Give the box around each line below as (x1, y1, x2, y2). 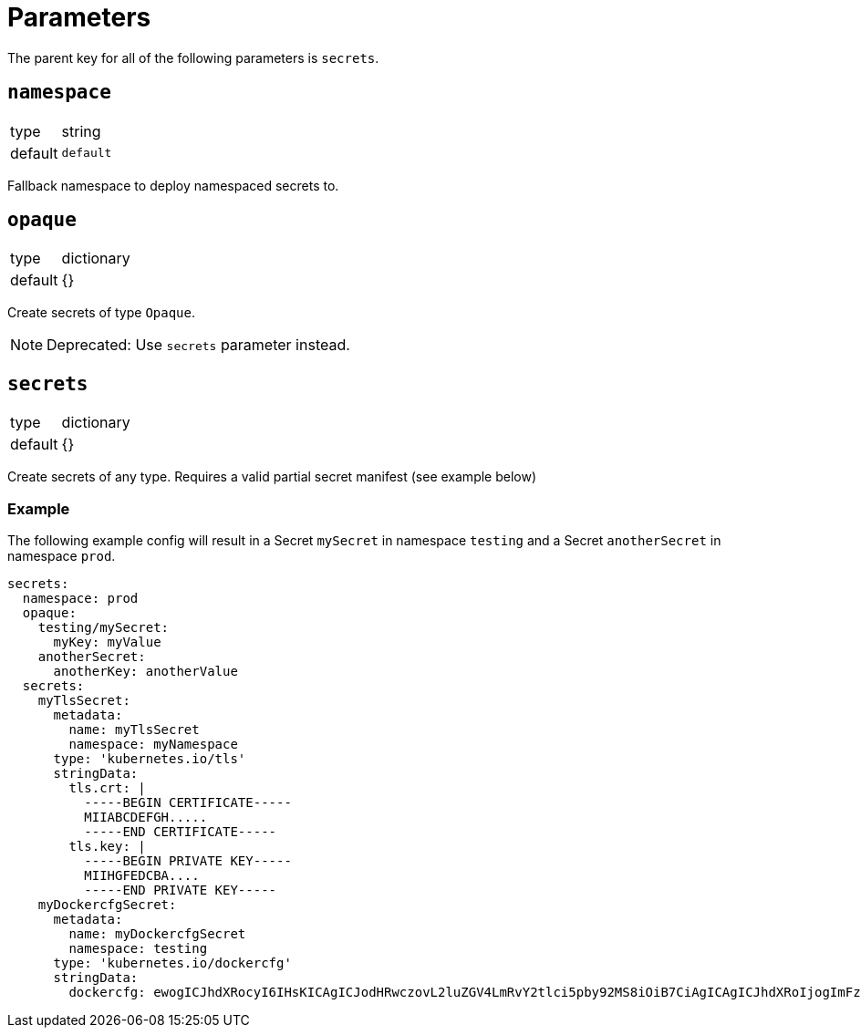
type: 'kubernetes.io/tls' (53, 751, 246, 767)
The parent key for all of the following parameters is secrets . (7, 49, 379, 66)
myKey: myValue (53, 635, 161, 650)
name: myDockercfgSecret (68, 926, 246, 942)
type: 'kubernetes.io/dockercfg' (53, 956, 292, 971)
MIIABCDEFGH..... (84, 810, 208, 825)
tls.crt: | (68, 781, 146, 796)
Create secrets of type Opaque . (7, 305, 196, 321)
